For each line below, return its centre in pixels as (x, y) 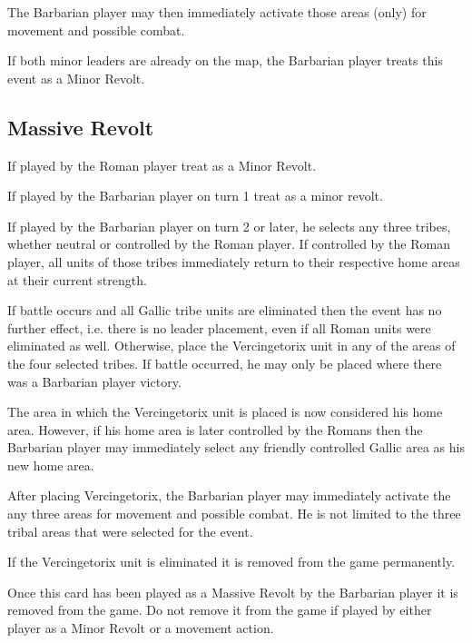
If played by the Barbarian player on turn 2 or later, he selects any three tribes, (229, 226)
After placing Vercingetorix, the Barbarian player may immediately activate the (229, 495)
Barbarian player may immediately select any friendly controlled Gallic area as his (236, 447)
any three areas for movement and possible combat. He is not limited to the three (234, 514)
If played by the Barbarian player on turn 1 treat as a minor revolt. (195, 196)
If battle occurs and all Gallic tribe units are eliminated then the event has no (225, 310)
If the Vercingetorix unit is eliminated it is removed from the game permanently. (231, 562)
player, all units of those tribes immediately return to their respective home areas (234, 261)
